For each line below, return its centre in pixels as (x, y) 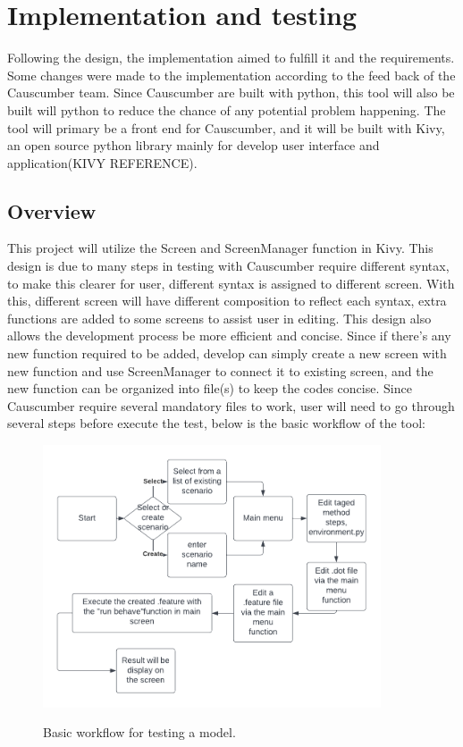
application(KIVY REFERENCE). (102, 162)
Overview (52, 210)
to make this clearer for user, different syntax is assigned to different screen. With (231, 283)
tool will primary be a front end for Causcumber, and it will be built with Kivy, (226, 127)
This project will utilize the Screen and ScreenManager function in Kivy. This (220, 248)
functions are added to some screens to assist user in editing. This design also (219, 318)
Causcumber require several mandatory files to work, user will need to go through (231, 405)
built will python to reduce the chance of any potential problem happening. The (227, 109)
